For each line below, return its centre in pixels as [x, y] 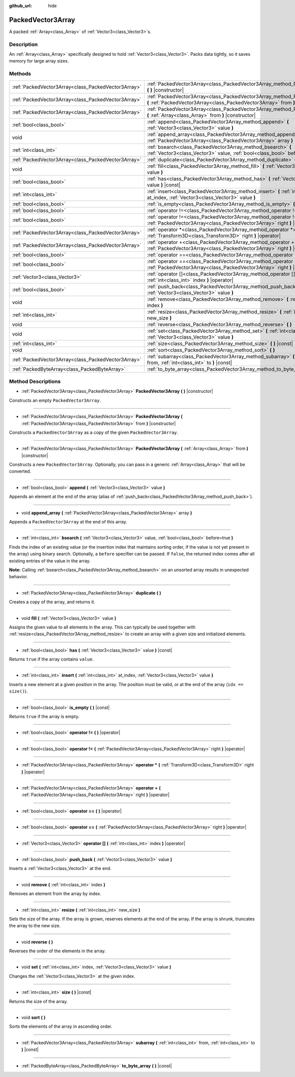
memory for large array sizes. [39, 61]
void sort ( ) [33, 1017]
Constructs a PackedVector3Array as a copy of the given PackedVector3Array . [94, 432]
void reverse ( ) [37, 942]
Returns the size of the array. [39, 1001]
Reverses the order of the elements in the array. [57, 951]
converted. [20, 471]
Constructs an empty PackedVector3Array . [55, 400]
